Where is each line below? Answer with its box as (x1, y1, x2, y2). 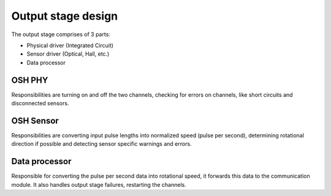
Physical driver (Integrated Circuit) (26, 42, 113, 49)
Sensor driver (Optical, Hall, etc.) (26, 50, 110, 58)
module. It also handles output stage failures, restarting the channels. (11, 181, 186, 188)
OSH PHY (11, 75, 48, 85)
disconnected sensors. (11, 100, 69, 107)
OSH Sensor (11, 115, 59, 126)
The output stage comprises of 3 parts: (11, 31, 110, 38)
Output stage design (11, 9, 118, 23)
